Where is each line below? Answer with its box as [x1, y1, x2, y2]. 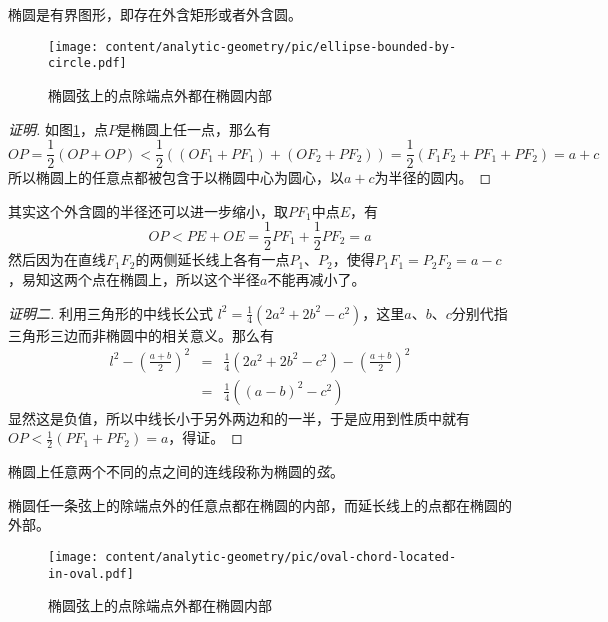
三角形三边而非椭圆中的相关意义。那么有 [8, 324, 274, 345]
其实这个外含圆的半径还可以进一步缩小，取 [8, 200, 288, 221]
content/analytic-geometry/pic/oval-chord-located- [105, 549, 457, 564]
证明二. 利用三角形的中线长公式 [8, 302, 213, 323]
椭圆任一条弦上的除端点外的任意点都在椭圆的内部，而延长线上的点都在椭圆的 [8, 494, 512, 515]
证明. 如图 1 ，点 [8, 118, 108, 139]
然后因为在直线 [8, 249, 106, 270]
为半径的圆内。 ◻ [374, 167, 492, 188]
